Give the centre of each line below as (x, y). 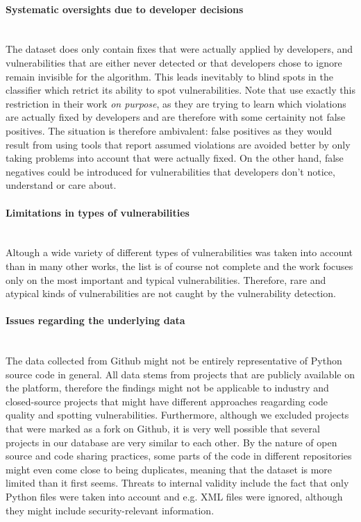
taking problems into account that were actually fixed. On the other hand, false (175, 158)
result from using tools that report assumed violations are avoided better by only (178, 144)
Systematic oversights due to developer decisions (125, 9)
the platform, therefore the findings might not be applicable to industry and (167, 388)
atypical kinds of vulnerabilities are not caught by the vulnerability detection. (171, 293)
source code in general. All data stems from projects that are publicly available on (180, 374)
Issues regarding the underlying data (95, 320)
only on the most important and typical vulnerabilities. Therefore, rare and (166, 279)
